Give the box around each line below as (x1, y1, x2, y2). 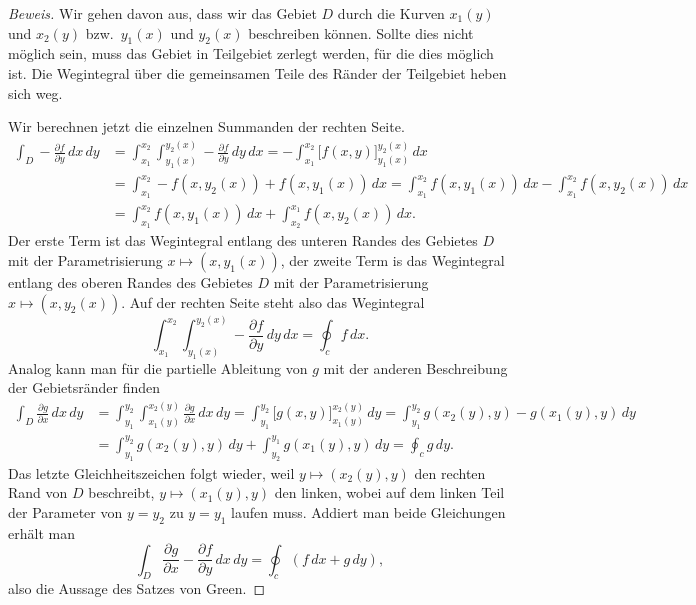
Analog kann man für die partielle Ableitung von (8, 357, 308, 378)
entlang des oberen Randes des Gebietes (8, 272, 253, 293)
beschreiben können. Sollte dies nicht (248, 22, 474, 43)
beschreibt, (88, 482, 155, 503)
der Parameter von (8, 501, 123, 522)
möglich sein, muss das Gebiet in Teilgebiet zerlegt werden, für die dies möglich (8, 43, 494, 64)
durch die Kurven (337, 3, 445, 23)
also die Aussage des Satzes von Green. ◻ (8, 578, 266, 599)
